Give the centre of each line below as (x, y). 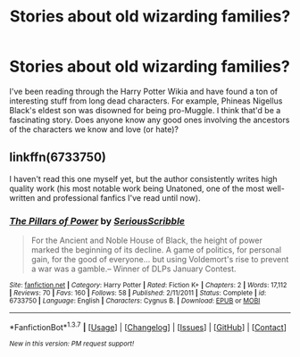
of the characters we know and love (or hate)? (94, 129)
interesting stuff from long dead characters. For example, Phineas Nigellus (146, 101)
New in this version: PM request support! (72, 344)
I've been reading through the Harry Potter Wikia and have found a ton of (144, 91)
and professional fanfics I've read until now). (119, 197)
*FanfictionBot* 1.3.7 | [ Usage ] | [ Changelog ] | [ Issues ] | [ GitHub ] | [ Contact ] (148, 326)
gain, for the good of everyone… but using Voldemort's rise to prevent (160, 260)
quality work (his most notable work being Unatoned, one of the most (137, 188)
